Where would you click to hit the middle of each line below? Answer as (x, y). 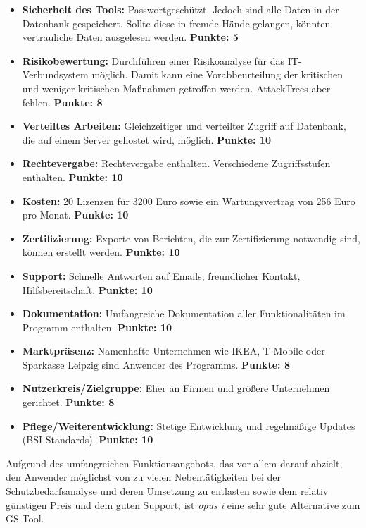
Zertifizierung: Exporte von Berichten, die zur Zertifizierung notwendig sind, (191, 238)
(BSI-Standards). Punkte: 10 (88, 440)
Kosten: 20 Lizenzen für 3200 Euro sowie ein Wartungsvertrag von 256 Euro (189, 201)
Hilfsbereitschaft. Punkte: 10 (87, 289)
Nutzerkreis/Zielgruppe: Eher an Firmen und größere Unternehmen (176, 388)
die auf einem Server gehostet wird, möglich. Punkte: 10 (147, 139)
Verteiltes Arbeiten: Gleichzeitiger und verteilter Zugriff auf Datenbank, (184, 126)
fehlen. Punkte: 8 (62, 102)
